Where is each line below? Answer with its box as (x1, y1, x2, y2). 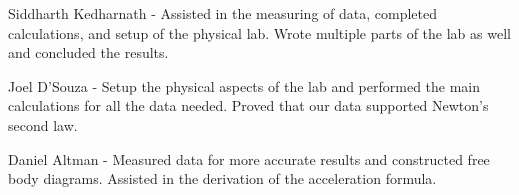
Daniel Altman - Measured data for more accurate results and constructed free (8, 148, 490, 169)
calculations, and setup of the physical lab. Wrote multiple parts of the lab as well (8, 22, 511, 43)
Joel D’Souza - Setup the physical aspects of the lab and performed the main (8, 75, 481, 96)
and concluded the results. (8, 42, 169, 63)
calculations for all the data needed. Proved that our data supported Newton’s (8, 95, 489, 116)
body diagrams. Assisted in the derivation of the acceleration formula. (8, 168, 437, 189)
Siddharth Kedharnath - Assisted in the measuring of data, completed (8, 3, 438, 23)
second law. (8, 114, 78, 135)
